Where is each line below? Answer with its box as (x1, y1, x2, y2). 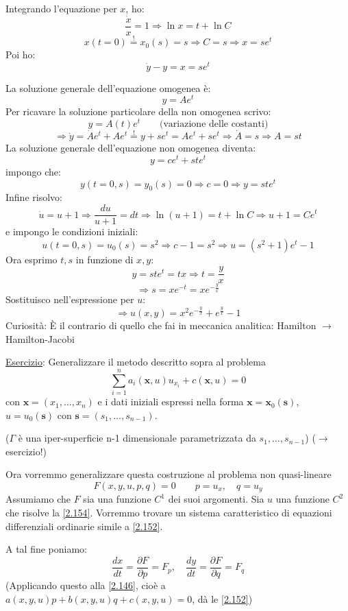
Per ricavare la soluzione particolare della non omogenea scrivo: (5, 104, 271, 119)
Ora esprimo (5, 252, 58, 266)
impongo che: (5, 165, 61, 178)
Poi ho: (5, 47, 36, 62)
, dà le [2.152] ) (192, 591, 253, 606)
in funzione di (75, 252, 134, 266)
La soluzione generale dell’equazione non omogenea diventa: (5, 141, 256, 155)
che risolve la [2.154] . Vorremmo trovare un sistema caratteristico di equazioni (5, 505, 332, 520)
